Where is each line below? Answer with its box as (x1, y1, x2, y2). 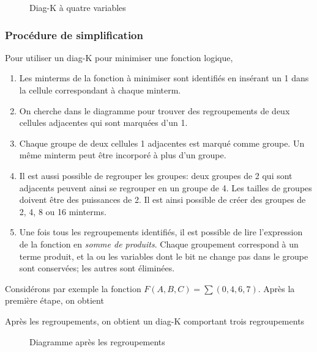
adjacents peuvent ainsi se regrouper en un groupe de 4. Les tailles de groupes (19, 181, 312, 194)
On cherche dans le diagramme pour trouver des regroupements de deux (19, 104, 290, 117)
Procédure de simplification (5, 27, 143, 42)
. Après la (258, 282, 295, 295)
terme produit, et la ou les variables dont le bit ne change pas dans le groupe (19, 249, 308, 262)
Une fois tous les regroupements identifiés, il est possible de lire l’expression (19, 226, 303, 238)
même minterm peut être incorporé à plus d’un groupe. (19, 148, 226, 161)
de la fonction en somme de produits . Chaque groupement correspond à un (19, 237, 299, 250)
